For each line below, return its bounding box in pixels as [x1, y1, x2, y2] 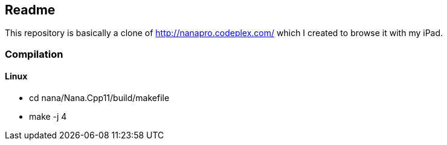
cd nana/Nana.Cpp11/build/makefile [29, 93, 170, 103]
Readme [5, 2, 56, 17]
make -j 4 [29, 111, 67, 122]
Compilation [5, 48, 63, 60]
